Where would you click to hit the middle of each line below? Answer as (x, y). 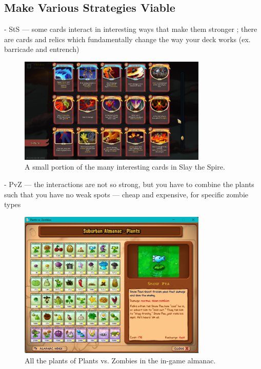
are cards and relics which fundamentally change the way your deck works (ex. (127, 39)
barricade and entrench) (42, 49)
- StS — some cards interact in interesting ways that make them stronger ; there (131, 29)
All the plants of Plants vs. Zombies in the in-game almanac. (120, 360)
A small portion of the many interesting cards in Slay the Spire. (125, 167)
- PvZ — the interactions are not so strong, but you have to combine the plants (129, 184)
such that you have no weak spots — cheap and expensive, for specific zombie (126, 194)
